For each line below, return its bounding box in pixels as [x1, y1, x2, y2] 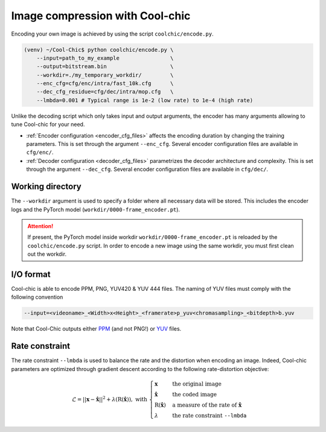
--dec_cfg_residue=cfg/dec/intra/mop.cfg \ [36, 88, 174, 95]
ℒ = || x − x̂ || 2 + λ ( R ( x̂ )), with [72, 395, 147, 402]
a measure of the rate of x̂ [172, 401, 242, 408]
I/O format [11, 269, 51, 279]
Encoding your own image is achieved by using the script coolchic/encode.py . [11, 30, 214, 37]
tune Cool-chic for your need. [11, 121, 85, 128]
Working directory [11, 182, 81, 192]
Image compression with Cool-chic [11, 9, 191, 22]
